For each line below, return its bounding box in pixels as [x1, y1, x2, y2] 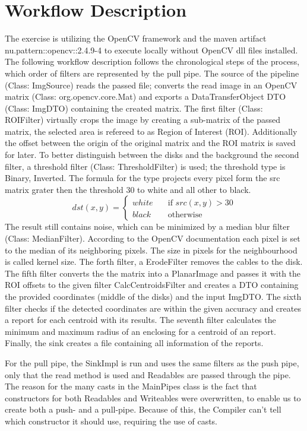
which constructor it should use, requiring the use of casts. [5, 414, 218, 427]
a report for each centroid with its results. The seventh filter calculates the [5, 313, 276, 326]
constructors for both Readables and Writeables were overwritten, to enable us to [5, 391, 301, 404]
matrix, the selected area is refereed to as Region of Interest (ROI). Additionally [5, 125, 297, 137]
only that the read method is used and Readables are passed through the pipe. [5, 368, 291, 381]
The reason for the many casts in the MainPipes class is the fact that [5, 380, 257, 392]
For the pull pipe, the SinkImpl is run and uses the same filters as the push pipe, [5, 356, 299, 369]
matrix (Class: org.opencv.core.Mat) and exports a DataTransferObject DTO [5, 90, 286, 103]
